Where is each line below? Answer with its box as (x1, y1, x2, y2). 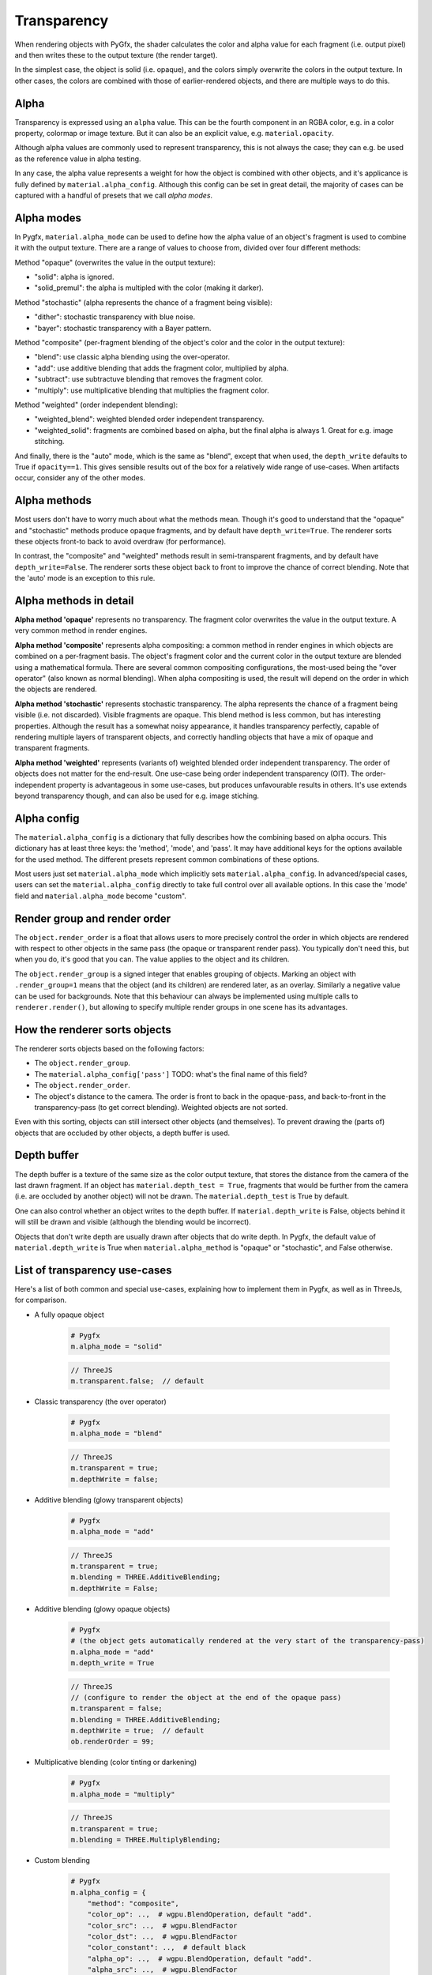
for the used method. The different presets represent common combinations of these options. (14, 854, 320, 864)
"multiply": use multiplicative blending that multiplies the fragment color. (34, 386, 269, 395)
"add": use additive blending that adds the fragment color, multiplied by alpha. (34, 363, 289, 373)
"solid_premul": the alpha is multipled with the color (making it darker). (34, 283, 264, 292)
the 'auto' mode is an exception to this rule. (14, 574, 156, 583)
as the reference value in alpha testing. (14, 154, 141, 164)
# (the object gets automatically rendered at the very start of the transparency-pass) (70, 1636, 426, 1646)
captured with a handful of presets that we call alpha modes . (14, 190, 213, 200)
